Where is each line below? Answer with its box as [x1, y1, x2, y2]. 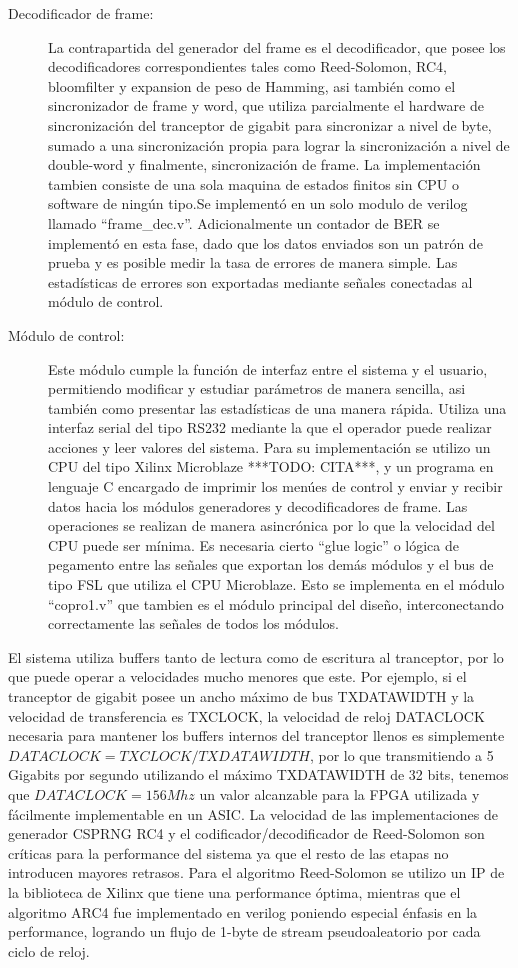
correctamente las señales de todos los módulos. [48, 613, 339, 634]
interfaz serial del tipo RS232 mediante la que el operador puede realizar [48, 417, 492, 438]
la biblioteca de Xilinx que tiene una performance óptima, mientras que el [8, 881, 461, 902]
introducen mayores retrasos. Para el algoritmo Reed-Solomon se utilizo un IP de [8, 862, 505, 883]
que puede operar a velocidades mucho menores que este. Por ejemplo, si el [8, 666, 467, 687]
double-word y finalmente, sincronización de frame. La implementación [48, 154, 481, 175]
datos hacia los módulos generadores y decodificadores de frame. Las [48, 495, 468, 516]
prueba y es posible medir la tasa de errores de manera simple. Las [48, 252, 458, 273]
